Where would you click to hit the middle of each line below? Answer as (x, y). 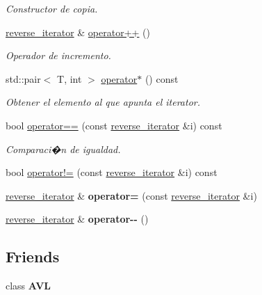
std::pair (23, 78)
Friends (33, 256)
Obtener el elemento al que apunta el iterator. (103, 102)
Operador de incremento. (58, 55)
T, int (69, 78)
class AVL (28, 286)
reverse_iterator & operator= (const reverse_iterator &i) (131, 195)
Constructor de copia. (52, 8)
